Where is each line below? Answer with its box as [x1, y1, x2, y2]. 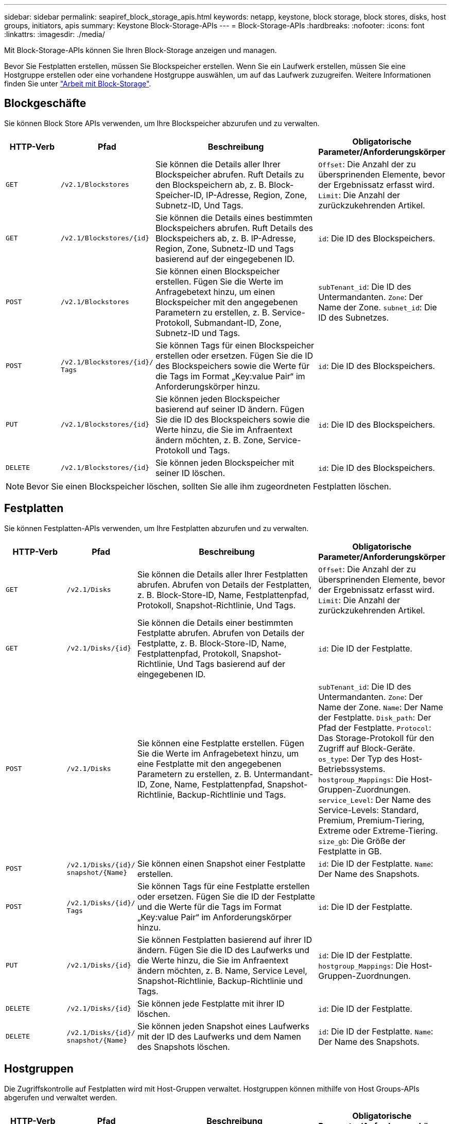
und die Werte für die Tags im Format [137, 901, 282, 912]
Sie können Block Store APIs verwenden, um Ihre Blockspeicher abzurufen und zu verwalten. [4, 118, 320, 128]
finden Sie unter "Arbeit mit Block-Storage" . [4, 79, 151, 88]
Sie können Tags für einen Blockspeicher [155, 340, 315, 350]
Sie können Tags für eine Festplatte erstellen [137, 881, 310, 891]
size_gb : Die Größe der [318, 835, 406, 846]
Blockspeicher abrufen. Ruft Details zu [155, 169, 304, 180]
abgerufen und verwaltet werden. [4, 1093, 117, 1102]
